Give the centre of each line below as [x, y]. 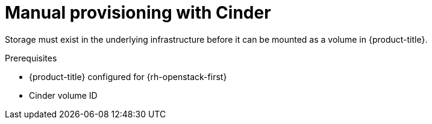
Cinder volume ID [63, 95]
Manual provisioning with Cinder [138, 13]
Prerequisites [31, 58]
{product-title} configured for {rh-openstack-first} [128, 76]
